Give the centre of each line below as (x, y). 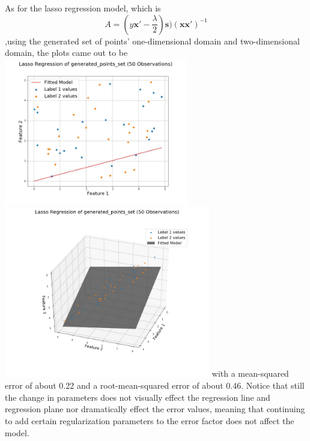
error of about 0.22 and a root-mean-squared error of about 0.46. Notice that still (155, 385)
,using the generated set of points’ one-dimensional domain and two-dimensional (152, 41)
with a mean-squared (250, 373)
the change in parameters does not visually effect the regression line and (138, 397)
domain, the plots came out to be (66, 53)
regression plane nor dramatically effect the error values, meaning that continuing (155, 409)
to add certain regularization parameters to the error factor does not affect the (150, 421)
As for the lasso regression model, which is (83, 8)
